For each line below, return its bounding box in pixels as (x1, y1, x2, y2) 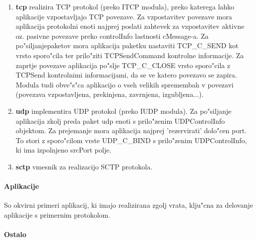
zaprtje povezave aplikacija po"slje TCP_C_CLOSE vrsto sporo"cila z (15, 60, 230, 70)
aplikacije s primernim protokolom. (4, 209, 111, 220)
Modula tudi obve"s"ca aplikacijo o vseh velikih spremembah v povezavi (15, 79, 234, 89)
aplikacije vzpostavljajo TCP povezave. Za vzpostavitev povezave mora (15, 11, 232, 21)
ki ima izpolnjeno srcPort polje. (15, 145, 112, 155)
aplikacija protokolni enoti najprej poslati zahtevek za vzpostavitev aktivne (15, 21, 245, 31)
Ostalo (4, 229, 27, 240)
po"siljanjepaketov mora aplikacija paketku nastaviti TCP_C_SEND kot (15, 40, 239, 51)
